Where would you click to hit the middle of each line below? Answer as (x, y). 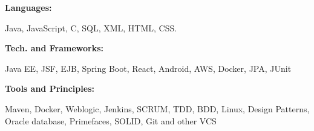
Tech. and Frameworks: (54, 48)
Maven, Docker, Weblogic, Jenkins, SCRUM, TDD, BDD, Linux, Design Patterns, (157, 108)
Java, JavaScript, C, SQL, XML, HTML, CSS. (91, 27)
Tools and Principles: (50, 88)
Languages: (28, 7)
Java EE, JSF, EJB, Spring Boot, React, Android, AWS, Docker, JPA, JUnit (148, 68)
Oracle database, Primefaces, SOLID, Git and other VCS (111, 120)
